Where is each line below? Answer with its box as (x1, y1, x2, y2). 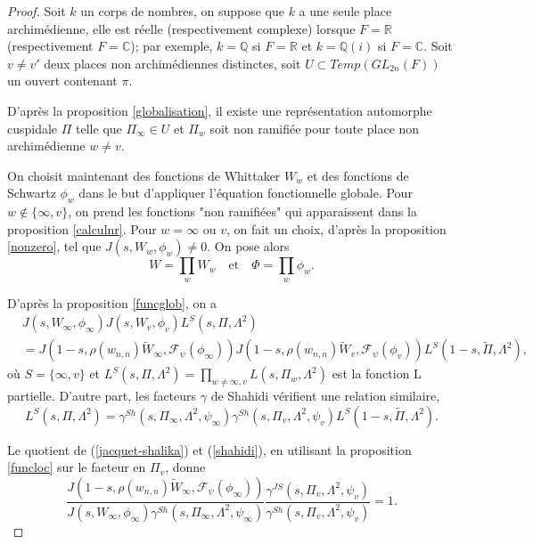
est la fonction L (332, 364, 422, 383)
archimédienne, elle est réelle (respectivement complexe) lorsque (7, 19, 356, 37)
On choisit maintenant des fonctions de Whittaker (7, 166, 281, 184)
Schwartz (7, 183, 56, 202)
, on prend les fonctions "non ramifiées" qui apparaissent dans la (68, 202, 417, 221)
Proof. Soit (7, 2, 66, 20)
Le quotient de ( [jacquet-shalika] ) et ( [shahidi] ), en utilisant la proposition (7, 440, 412, 459)
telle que (76, 118, 122, 137)
